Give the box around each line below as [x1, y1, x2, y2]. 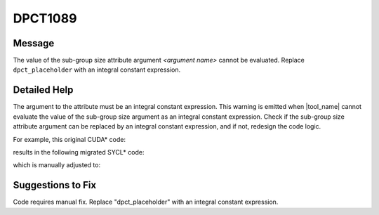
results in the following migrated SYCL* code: [13, 148, 145, 156]
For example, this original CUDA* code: [13, 135, 126, 143]
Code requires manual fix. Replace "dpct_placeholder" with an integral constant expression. [13, 197, 279, 207]
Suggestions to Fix [13, 179, 97, 191]
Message [13, 37, 55, 49]
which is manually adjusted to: [13, 161, 101, 169]
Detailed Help [13, 84, 74, 96]
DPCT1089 [13, 11, 77, 26]
